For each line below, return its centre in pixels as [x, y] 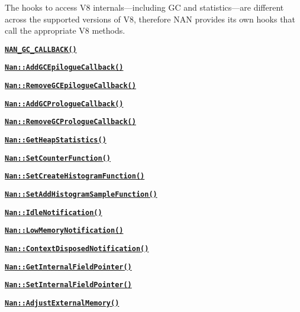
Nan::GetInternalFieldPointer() [68, 267]
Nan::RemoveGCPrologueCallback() [70, 122]
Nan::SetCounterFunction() [58, 158]
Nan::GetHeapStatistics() [56, 140]
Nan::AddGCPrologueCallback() [64, 104]
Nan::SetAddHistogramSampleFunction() [81, 195]
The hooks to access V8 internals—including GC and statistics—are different [144, 7]
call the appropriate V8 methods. [65, 30]
